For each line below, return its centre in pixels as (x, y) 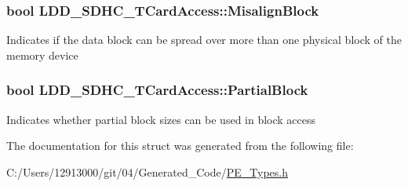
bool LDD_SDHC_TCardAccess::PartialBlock (157, 90)
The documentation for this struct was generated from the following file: (180, 146)
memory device (42, 55)
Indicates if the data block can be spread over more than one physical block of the (204, 40)
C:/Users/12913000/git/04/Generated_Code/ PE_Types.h (147, 171)
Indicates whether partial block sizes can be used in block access (161, 119)
